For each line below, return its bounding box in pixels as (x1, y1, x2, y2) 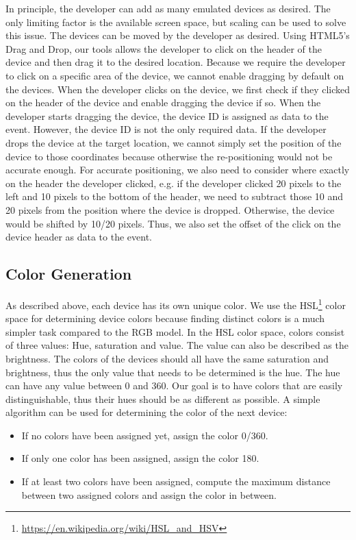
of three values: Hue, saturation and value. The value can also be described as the (5, 338, 348, 352)
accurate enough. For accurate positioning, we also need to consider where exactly (5, 162, 350, 177)
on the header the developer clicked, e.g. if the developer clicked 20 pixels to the (5, 175, 342, 190)
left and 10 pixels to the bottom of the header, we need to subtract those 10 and (5, 189, 344, 204)
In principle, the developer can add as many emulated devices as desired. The (5, 1, 331, 15)
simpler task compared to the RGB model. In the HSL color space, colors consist (5, 324, 345, 339)
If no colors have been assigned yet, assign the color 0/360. (21, 428, 268, 442)
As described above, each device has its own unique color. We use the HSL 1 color (5, 295, 346, 312)
